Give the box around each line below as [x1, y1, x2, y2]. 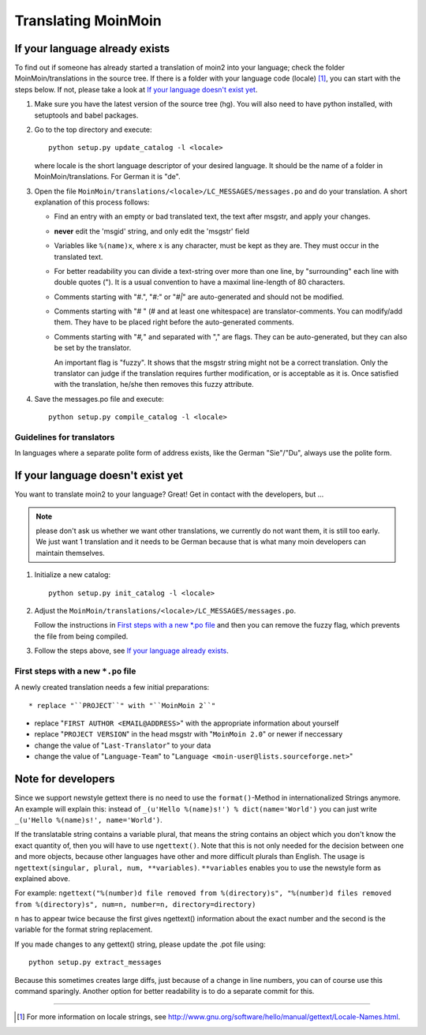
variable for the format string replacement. [14, 924, 153, 935]
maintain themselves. [35, 548, 106, 557]
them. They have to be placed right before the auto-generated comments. [54, 317, 295, 327]
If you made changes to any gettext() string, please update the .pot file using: [14, 939, 266, 949]
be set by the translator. [54, 343, 132, 353]
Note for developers [14, 772, 115, 786]
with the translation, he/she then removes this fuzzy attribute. [54, 380, 254, 389]
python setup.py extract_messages [28, 958, 162, 967]
